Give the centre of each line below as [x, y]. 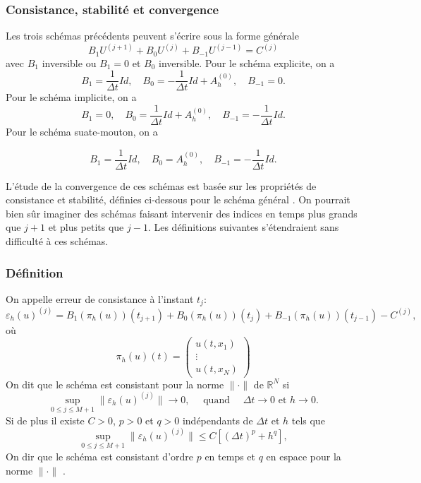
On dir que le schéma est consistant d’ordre [100, 456]
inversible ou [69, 62]
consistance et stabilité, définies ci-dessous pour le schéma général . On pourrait [178, 199]
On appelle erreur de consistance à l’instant [100, 298]
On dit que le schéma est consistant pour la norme [115, 384]
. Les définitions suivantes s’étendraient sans [243, 227]
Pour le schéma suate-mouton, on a [82, 132]
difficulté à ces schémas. [57, 241]
